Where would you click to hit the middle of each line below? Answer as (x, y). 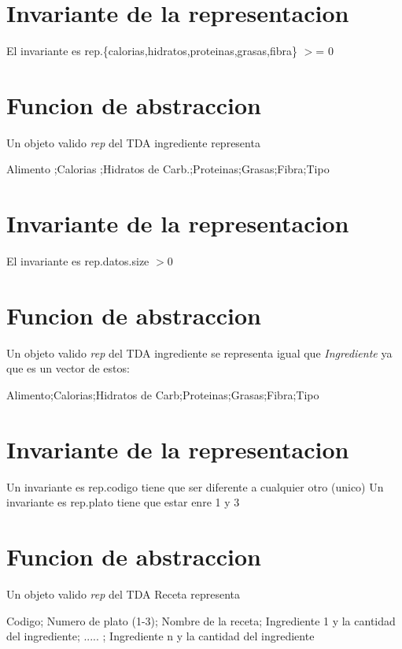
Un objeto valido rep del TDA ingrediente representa (133, 142)
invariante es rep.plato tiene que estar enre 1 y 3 (123, 502)
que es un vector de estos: (68, 368)
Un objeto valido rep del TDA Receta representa (123, 594)
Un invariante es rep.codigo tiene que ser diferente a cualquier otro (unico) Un (195, 486)
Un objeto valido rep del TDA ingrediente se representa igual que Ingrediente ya (199, 352)
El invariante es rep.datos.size (78, 261)
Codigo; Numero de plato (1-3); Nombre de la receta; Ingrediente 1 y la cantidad (201, 620)
